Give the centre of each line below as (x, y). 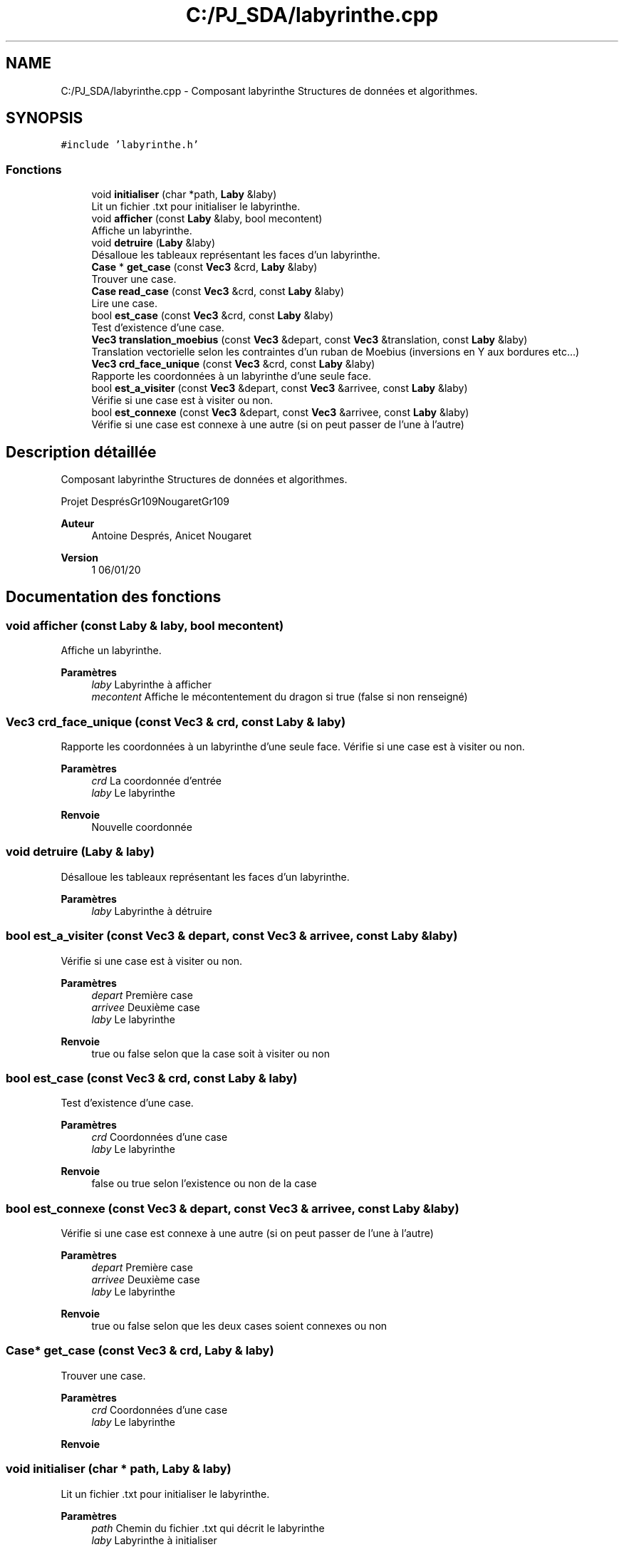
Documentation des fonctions (114, 597)
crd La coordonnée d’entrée (157, 781)
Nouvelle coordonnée (142, 827)
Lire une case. (125, 304)
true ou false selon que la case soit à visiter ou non (210, 1053)
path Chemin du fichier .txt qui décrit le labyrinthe (208, 1528)
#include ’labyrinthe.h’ (130, 145)
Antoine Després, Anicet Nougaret (172, 536)
